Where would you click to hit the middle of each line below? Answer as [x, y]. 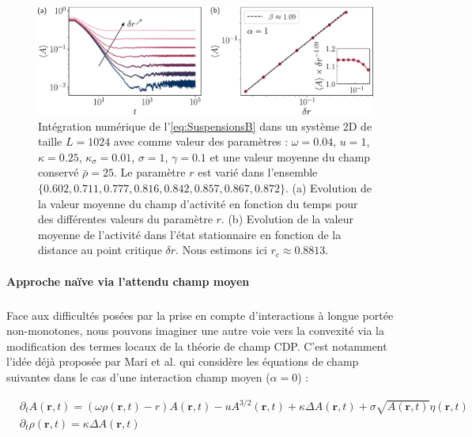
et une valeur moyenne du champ [290, 156]
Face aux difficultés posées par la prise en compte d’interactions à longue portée [200, 315]
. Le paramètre [150, 172]
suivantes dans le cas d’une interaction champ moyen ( [138, 376]
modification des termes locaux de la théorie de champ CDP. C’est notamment [197, 346]
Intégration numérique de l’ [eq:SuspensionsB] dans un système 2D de [205, 125]
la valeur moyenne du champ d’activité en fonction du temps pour [198, 203]
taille [50, 141]
